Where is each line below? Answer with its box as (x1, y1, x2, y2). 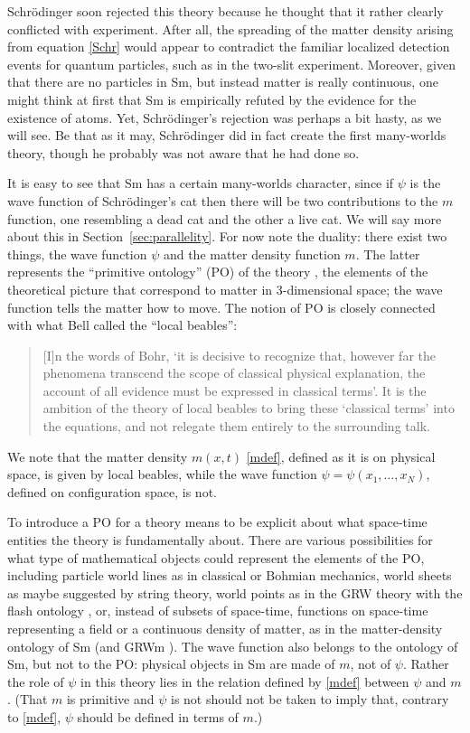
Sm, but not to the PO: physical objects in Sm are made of (7, 654, 335, 673)
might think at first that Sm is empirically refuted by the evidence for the (7, 89, 417, 108)
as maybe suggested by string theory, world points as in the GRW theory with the (7, 583, 463, 602)
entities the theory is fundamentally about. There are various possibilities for (7, 531, 433, 550)
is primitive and (66, 690, 155, 709)
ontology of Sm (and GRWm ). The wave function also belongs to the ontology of (7, 636, 458, 655)
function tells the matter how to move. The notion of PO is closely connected (7, 297, 436, 316)
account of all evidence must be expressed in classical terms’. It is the (42, 381, 427, 399)
